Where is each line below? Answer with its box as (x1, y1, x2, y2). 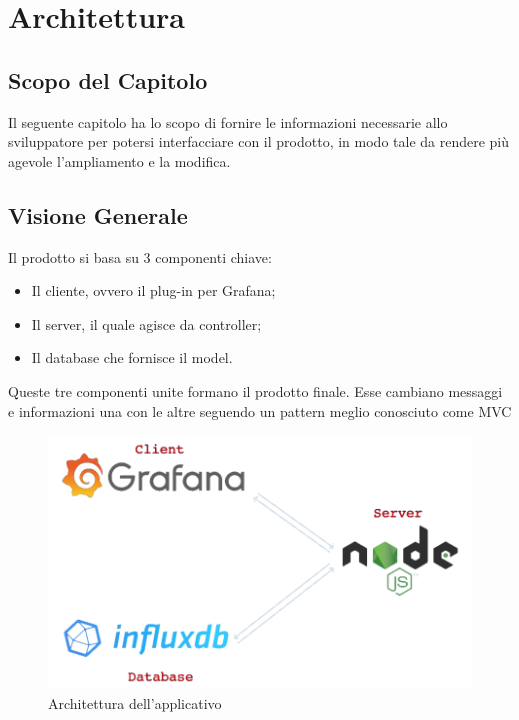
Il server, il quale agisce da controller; (31, 313, 262, 334)
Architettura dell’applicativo (48, 692, 222, 713)
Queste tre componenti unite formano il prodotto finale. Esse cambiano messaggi (8, 380, 503, 401)
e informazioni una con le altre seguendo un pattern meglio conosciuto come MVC (8, 400, 512, 421)
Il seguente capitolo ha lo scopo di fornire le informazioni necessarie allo (8, 111, 448, 132)
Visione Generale (8, 199, 188, 230)
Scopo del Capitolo (8, 64, 208, 95)
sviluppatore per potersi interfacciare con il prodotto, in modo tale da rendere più (8, 131, 510, 152)
